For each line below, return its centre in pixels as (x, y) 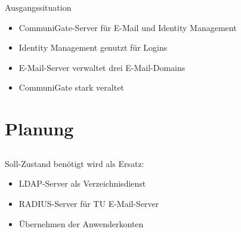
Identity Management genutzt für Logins (93, 47)
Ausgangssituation (38, 7)
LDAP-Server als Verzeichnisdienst (82, 183)
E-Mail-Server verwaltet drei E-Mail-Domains (102, 67)
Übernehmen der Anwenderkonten (81, 223)
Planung (39, 129)
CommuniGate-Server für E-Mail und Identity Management (128, 27)
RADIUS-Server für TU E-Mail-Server (89, 203)
